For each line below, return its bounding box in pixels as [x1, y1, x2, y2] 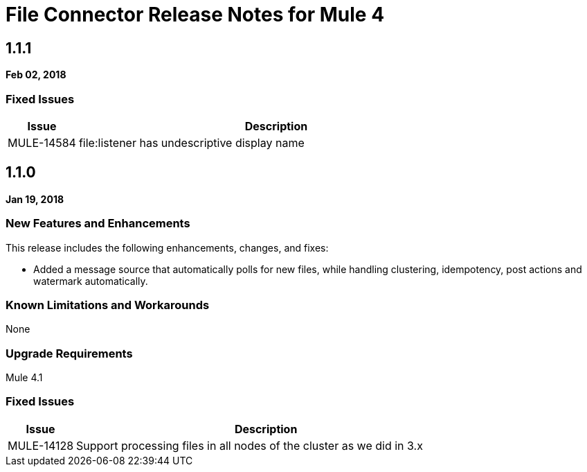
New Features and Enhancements [6, 216, 190, 231]
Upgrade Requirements [6, 346, 133, 360]
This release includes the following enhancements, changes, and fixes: [6, 241, 329, 254]
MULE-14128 [8, 438, 74, 453]
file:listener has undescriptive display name [78, 135, 305, 150]
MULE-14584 [8, 135, 76, 150]
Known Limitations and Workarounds [6, 297, 210, 312]
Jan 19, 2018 [6, 193, 64, 205]
